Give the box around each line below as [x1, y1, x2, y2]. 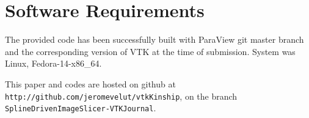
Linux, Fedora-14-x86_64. [5, 57, 102, 70]
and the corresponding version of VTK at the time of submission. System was [5, 45, 296, 57]
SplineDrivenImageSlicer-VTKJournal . [5, 101, 156, 114]
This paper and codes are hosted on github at [5, 77, 176, 90]
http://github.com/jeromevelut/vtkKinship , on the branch [5, 89, 238, 102]
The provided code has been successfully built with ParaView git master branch [5, 33, 304, 46]
